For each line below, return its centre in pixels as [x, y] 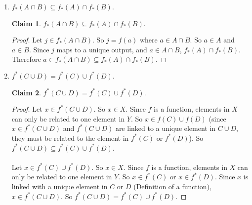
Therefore [26, 59]
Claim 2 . [26, 92]
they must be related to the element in [70, 138]
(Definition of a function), [172, 186]
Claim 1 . [26, 23]
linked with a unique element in [60, 186]
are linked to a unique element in [166, 128]
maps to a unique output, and [102, 49]
